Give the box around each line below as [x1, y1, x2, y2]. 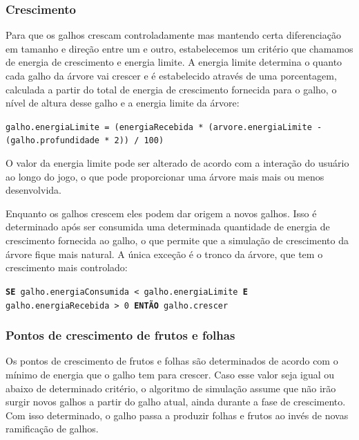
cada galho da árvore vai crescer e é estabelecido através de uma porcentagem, [6, 68, 337, 82]
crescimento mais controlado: [6, 260, 128, 275]
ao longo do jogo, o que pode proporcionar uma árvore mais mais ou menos [6, 169, 324, 183]
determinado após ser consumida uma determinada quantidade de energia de [6, 219, 330, 234]
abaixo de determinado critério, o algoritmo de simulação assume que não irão [6, 381, 336, 395]
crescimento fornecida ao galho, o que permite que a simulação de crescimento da [6, 233, 349, 248]
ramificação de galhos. [6, 421, 99, 436]
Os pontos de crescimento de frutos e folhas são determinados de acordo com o [6, 354, 338, 368]
